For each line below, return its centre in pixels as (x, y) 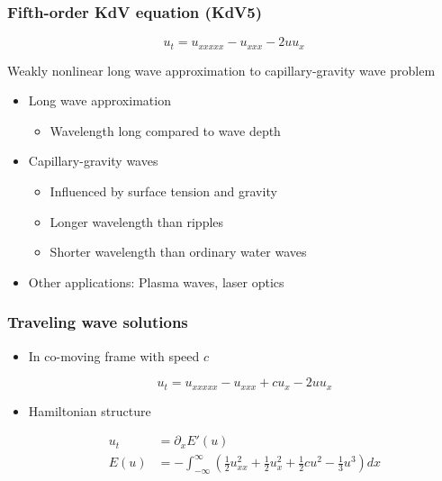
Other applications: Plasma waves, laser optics (156, 281)
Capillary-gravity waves (93, 161)
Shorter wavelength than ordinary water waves (178, 252)
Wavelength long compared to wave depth (165, 130)
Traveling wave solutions (98, 322)
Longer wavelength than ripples (137, 221)
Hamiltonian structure (90, 410)
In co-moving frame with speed (114, 355)
